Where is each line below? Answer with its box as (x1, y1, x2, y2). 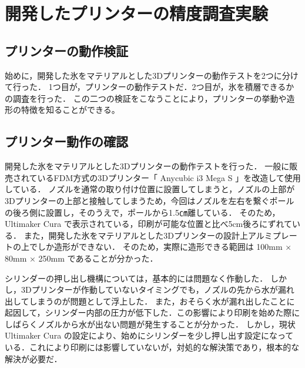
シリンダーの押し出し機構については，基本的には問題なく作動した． (5, 272, 268, 284)
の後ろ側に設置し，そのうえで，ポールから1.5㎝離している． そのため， (5, 206, 280, 218)
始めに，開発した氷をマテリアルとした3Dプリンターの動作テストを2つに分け (5, 69, 299, 81)
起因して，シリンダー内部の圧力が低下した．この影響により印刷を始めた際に (5, 306, 300, 319)
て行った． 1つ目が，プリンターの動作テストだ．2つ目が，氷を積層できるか (5, 81, 294, 93)
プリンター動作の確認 (5, 132, 128, 150)
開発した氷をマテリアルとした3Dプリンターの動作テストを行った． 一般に (5, 160, 290, 172)
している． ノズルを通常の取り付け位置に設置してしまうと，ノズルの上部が (5, 183, 295, 195)
